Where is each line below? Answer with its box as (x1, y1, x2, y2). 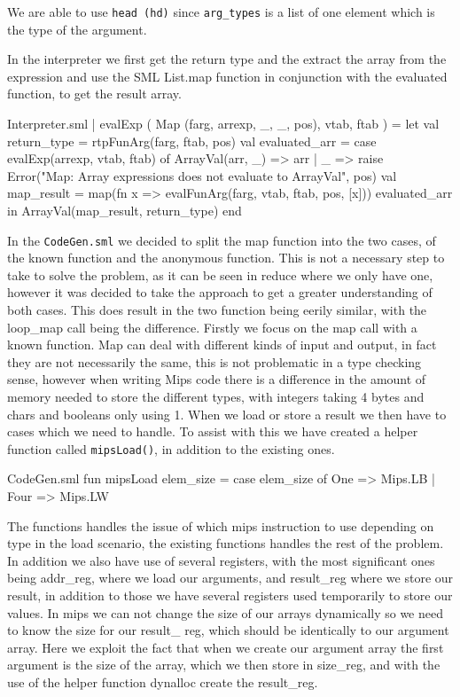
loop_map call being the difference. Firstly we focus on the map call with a (7, 317, 417, 336)
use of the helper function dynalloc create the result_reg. (7, 672, 318, 691)
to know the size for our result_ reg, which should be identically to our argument (7, 621, 449, 639)
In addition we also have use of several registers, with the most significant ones (7, 551, 435, 569)
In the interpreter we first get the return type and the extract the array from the (7, 50, 447, 68)
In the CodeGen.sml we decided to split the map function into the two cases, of (7, 231, 436, 249)
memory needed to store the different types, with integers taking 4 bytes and (7, 388, 425, 405)
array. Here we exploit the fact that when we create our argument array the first (7, 638, 444, 656)
